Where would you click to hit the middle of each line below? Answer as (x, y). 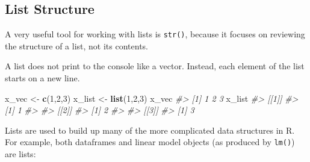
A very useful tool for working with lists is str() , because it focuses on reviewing (155, 34)
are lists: (20, 154)
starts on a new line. (42, 78)
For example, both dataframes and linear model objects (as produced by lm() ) (150, 142)
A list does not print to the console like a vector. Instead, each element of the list (155, 66)
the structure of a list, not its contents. (76, 45)
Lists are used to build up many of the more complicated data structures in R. (150, 130)
